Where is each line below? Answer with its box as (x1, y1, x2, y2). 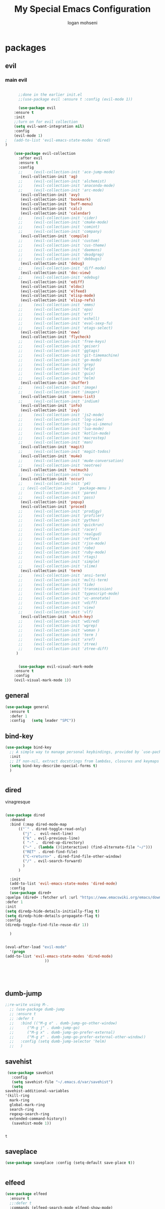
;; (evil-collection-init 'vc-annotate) (18, 596, 111, 601)
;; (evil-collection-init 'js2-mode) (18, 413, 105, 418)
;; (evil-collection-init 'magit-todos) (18, 449, 111, 454)
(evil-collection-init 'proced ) (20, 504, 87, 509)
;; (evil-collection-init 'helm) (18, 376, 96, 381)
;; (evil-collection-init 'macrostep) (18, 435, 107, 440)
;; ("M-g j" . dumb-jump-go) (9, 1025, 80, 1030)
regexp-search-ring (9, 1111, 50, 1116)
